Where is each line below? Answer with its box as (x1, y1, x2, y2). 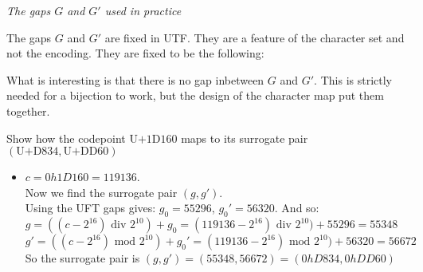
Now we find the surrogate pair (25, 183, 178, 200)
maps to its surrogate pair (181, 129, 308, 146)
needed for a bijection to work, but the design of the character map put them (6, 87, 384, 104)
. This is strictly (314, 71, 392, 88)
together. (6, 102, 50, 119)
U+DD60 (63, 146, 109, 158)
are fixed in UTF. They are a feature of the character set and (104, 29, 405, 45)
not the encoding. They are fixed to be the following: (6, 45, 264, 61)
